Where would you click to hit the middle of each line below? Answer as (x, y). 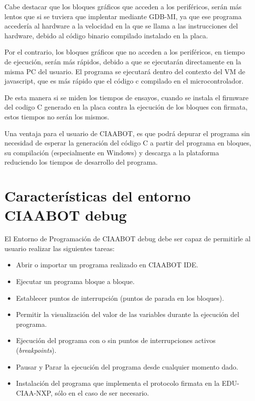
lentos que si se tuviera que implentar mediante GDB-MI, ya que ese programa (123, 16)
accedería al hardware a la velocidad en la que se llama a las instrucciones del (121, 26)
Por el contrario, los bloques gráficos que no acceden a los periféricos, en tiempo (125, 52)
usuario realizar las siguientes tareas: (60, 248)
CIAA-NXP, (34, 392)
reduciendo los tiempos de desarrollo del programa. (81, 162)
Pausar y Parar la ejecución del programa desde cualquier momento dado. (127, 366)
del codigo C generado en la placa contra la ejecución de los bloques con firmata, (126, 107)
